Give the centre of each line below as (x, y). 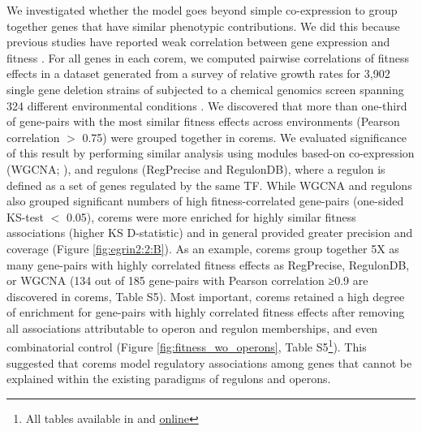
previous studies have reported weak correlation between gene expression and (198, 42)
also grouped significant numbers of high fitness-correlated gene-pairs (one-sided (205, 201)
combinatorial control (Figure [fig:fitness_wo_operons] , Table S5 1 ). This (187, 346)
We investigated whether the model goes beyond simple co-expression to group (202, 10)
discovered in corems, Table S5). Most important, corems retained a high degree (206, 296)
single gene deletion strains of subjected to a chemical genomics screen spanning (205, 89)
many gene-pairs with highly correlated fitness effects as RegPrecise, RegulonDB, (208, 264)
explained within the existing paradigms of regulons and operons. (169, 379)
